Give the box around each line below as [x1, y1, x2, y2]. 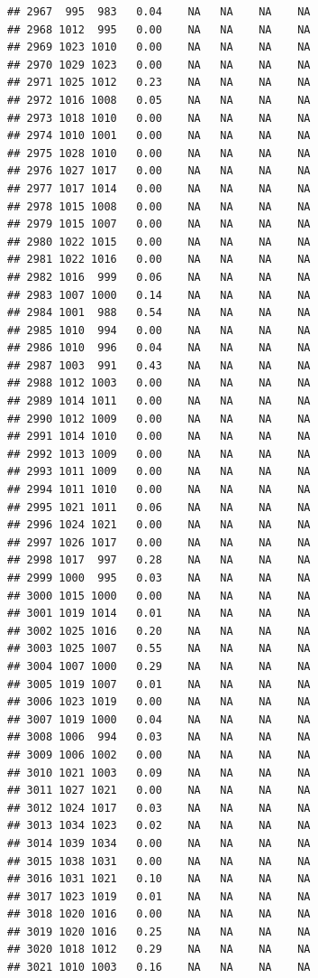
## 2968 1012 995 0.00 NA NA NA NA [7, 23, 311, 36]
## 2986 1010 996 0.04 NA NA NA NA [7, 341, 311, 355]
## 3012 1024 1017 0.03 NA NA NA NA [7, 801, 311, 815]
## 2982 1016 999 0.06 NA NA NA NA [7, 270, 311, 284]
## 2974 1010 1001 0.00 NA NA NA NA [7, 129, 311, 143]
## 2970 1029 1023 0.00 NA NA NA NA [7, 58, 311, 71]
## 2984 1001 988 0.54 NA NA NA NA [7, 306, 311, 320]
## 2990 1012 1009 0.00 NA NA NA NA [7, 412, 311, 425]
